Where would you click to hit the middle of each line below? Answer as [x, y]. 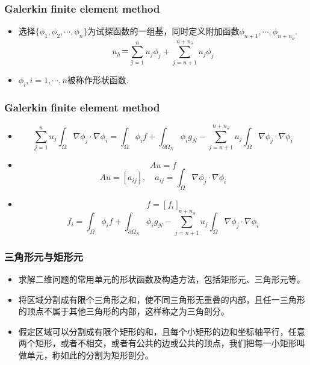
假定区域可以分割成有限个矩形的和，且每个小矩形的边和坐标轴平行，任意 [162, 331]
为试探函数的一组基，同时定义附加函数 [163, 31]
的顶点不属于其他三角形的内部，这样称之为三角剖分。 [124, 311]
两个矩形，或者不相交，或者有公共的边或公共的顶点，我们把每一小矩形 [157, 343]
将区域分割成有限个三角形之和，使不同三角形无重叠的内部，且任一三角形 [162, 299]
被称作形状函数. [98, 80]
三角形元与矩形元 [44, 256]
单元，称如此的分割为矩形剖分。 [90, 354]
